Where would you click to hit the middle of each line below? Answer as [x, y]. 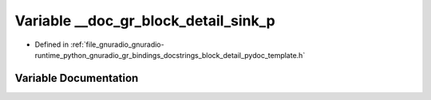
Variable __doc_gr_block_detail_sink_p [145, 21]
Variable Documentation [77, 78]
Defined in [52, 44]
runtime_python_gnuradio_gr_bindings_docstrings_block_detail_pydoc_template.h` [170, 55]
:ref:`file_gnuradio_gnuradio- [117, 44]
